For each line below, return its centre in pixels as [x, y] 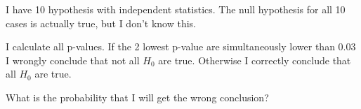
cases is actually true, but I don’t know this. [101, 23]
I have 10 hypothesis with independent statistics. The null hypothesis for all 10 [176, 9]
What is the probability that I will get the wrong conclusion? [137, 97]
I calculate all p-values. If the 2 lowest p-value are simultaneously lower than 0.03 [181, 46]
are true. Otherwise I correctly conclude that [255, 60]
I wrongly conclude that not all [73, 60]
